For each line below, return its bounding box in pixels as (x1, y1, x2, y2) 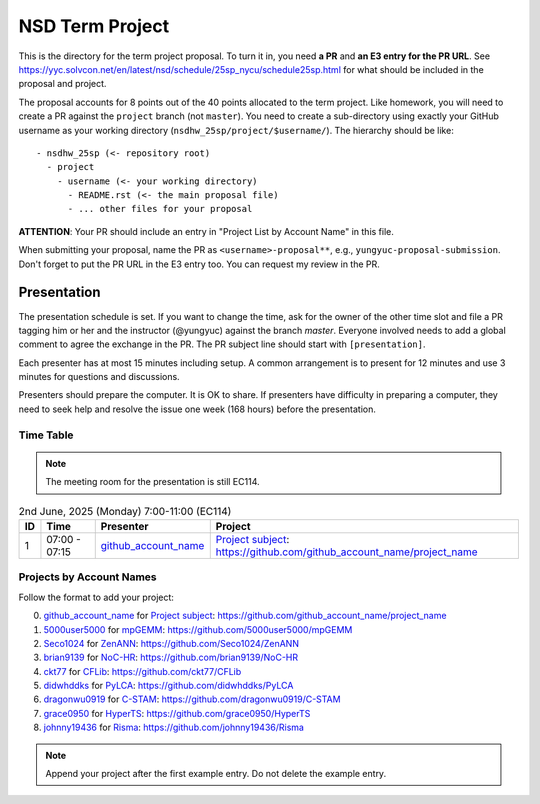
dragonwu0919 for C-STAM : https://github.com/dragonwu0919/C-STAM (43, 693, 341, 705)
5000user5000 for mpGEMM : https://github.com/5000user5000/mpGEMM (43, 623, 353, 635)
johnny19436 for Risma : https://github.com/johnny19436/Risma (43, 721, 305, 734)
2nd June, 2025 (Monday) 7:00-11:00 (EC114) (18, 504, 232, 518)
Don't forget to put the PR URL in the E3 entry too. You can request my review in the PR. (18, 258, 380, 270)
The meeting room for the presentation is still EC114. (45, 476, 260, 488)
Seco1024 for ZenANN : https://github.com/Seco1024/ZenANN (43, 637, 300, 649)
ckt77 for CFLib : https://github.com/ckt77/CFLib (43, 665, 242, 677)
